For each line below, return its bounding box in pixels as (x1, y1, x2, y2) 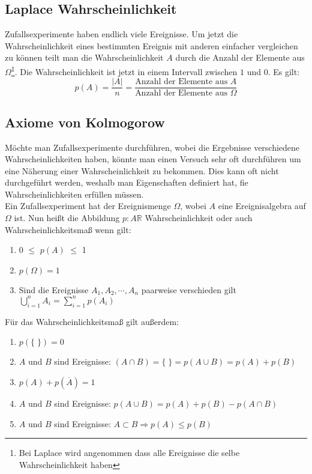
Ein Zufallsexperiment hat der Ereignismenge (5, 199, 171, 212)
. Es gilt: (268, 65, 300, 77)
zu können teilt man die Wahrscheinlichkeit (5, 51, 164, 64)
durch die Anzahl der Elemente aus (175, 51, 305, 64)
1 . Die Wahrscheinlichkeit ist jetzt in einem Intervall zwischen (11, 63, 238, 77)
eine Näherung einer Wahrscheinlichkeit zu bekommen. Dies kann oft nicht (5, 164, 279, 177)
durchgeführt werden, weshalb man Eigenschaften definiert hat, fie (5, 176, 248, 189)
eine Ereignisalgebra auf (218, 199, 306, 212)
